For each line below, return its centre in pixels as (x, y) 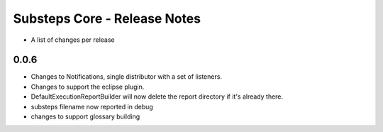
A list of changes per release (73, 40)
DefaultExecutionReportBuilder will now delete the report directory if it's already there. (157, 97)
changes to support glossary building (85, 116)
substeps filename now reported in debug (92, 106)
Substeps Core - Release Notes (107, 18)
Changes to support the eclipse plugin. (88, 87)
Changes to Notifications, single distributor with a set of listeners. (127, 77)
